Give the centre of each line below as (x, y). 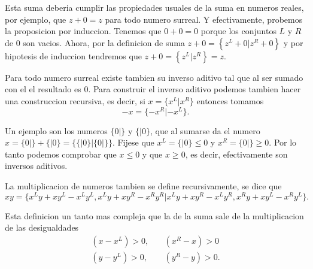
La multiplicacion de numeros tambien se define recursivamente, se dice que (143, 186)
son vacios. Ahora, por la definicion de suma (104, 42)
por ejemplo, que (36, 19)
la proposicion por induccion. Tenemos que (83, 31)
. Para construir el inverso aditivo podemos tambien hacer (195, 89)
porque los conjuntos (238, 31)
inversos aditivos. (36, 166)
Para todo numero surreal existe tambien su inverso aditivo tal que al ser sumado (154, 77)
